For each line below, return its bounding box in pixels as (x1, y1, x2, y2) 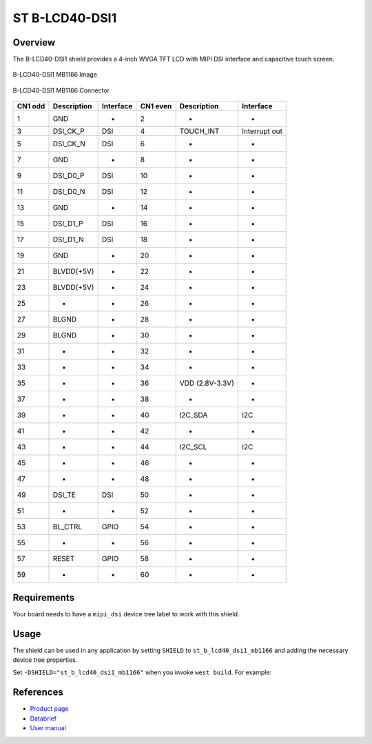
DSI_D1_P (52, 219, 83, 228)
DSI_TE (52, 490, 76, 500)
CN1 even (140, 101, 172, 111)
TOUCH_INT (179, 126, 220, 136)
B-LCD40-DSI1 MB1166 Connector (12, 86, 110, 95)
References (12, 687, 63, 698)
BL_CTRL (52, 522, 83, 531)
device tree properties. (12, 656, 78, 664)
